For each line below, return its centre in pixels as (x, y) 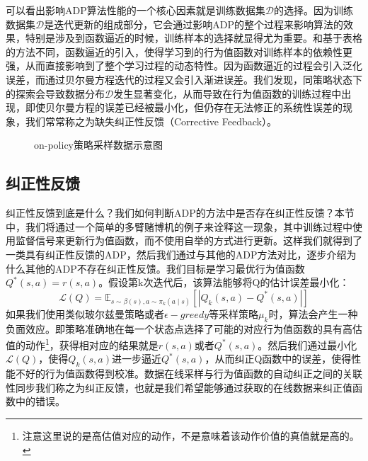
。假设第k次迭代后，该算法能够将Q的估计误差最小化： (224, 282)
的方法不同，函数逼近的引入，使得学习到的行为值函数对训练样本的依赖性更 (179, 51)
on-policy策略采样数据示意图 (99, 145)
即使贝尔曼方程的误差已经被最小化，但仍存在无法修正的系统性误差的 (184, 107)
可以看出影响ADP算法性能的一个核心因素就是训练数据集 (136, 10)
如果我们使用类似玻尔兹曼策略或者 (85, 313)
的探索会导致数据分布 (55, 93)
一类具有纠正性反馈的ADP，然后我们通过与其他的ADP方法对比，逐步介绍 (176, 254)
